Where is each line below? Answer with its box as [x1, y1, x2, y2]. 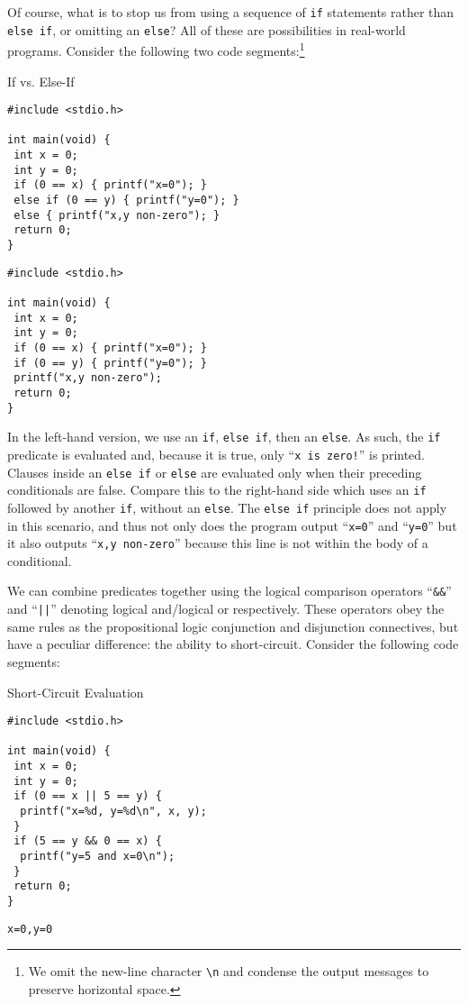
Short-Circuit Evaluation [7, 682, 144, 701]
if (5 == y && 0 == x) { [13, 835, 162, 848]
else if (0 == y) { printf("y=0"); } [13, 194, 239, 207]
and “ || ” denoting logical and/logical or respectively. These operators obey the [7, 599, 445, 618]
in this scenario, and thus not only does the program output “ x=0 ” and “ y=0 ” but [7, 516, 457, 534]
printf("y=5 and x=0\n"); [20, 850, 175, 863]
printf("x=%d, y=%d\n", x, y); [20, 805, 207, 818]
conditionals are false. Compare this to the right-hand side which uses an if [7, 480, 427, 499]
